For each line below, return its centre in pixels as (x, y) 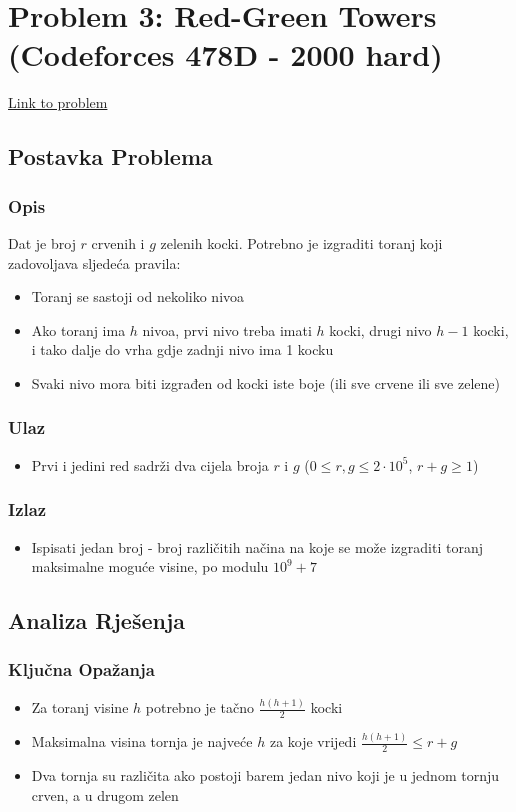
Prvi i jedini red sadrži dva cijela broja (150, 464)
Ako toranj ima (78, 329)
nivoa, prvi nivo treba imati (227, 329)
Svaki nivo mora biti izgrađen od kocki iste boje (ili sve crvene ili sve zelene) (265, 382)
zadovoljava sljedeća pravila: (94, 262)
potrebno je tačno (199, 707)
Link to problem (58, 102)
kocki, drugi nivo (380, 329)
